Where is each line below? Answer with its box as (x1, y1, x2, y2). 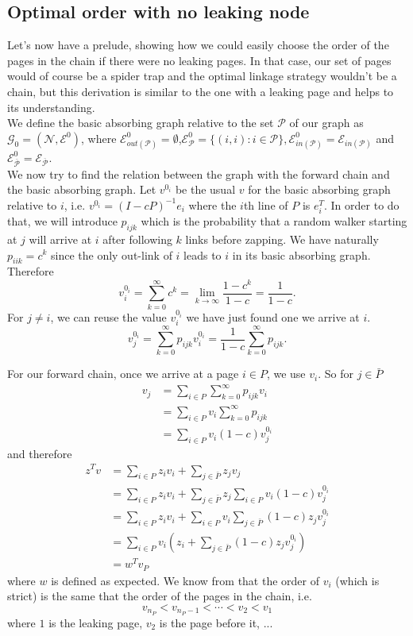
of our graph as (289, 114, 364, 131)
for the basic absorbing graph (248, 181, 391, 198)
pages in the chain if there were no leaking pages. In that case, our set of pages (7, 52, 392, 68)
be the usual (175, 181, 236, 198)
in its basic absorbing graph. (232, 246, 371, 263)
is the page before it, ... (159, 614, 273, 630)
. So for (318, 365, 353, 382)
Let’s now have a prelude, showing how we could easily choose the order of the (7, 37, 389, 53)
